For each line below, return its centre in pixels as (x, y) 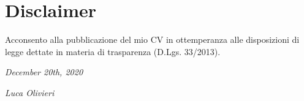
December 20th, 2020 (44, 72)
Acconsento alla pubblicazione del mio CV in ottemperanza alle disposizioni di (152, 39)
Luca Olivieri (30, 92)
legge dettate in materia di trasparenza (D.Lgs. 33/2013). (113, 51)
